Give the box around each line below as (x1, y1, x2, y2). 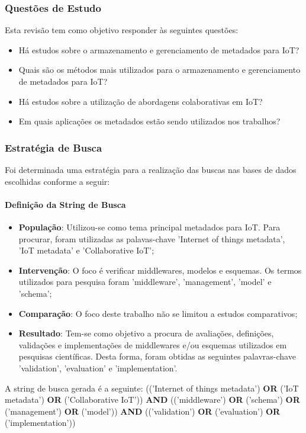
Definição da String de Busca (5, 198, 126, 210)
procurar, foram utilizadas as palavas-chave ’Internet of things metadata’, (18, 232, 285, 245)
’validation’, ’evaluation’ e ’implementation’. (18, 361, 178, 374)
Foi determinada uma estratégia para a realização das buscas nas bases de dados (5, 163, 297, 175)
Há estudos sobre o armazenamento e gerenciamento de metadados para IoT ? (18, 43, 299, 56)
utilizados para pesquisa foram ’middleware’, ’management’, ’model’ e (18, 275, 272, 288)
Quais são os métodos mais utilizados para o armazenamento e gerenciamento (18, 63, 301, 76)
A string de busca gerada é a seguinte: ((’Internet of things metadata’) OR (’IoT (5, 381, 299, 394)
